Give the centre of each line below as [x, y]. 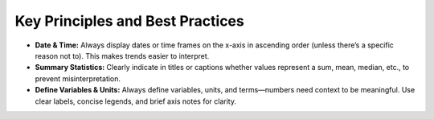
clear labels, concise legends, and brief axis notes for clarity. [136, 101]
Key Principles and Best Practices [129, 21]
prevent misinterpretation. [78, 78]
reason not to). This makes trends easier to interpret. [122, 55]
